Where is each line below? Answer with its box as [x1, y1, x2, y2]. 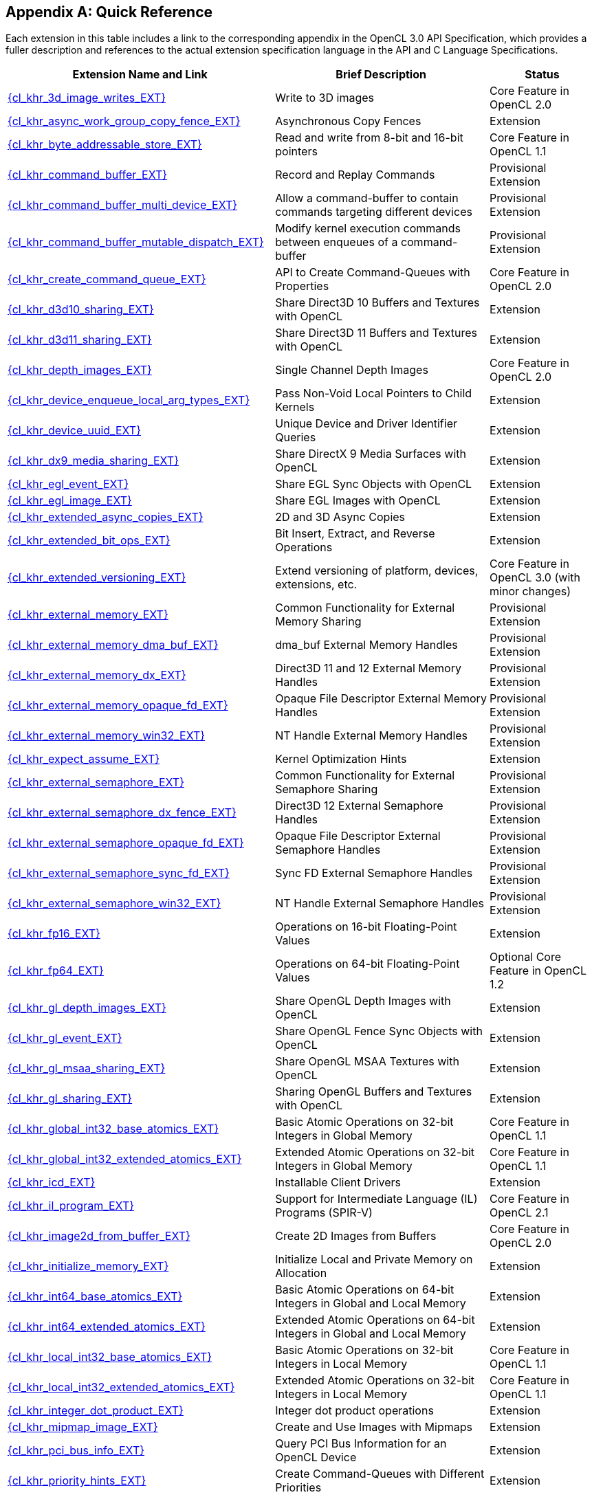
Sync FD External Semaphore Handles [275, 866, 473, 880]
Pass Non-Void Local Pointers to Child [275, 386, 472, 401]
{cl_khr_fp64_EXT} [8, 964, 104, 978]
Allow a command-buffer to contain [275, 191, 459, 206]
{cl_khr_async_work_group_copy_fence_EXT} [8, 114, 241, 129]
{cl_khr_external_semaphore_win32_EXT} [8, 896, 221, 911]
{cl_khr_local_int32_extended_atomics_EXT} [8, 1380, 235, 1395]
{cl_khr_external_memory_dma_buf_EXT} [8, 638, 219, 652]
